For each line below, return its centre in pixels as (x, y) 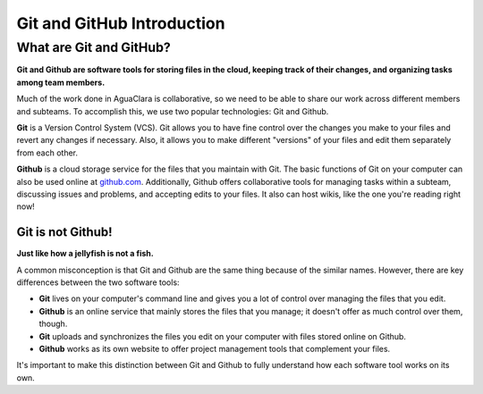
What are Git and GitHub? (94, 47)
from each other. (47, 153)
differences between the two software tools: (98, 282)
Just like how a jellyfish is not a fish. (85, 254)
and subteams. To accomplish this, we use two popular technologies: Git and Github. (173, 111)
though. (53, 324)
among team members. (61, 82)
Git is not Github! (64, 232)
